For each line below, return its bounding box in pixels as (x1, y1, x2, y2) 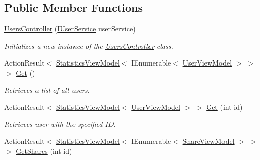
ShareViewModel (182, 136, 235, 146)
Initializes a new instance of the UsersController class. (4, 40, 173, 51)
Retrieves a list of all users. (4, 84, 90, 95)
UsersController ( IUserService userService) (4, 23, 136, 34)
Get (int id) (206, 102, 243, 112)
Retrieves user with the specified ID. (4, 118, 116, 129)
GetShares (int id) (16, 145, 72, 156)
